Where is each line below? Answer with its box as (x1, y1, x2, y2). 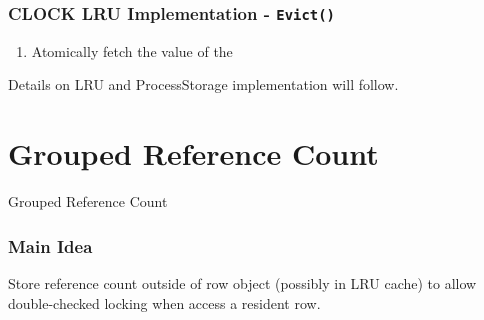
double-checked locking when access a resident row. (8, 292, 321, 313)
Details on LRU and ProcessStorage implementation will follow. (8, 74, 399, 95)
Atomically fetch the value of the (31, 40, 233, 61)
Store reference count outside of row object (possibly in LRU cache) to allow (8, 272, 477, 293)
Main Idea (8, 233, 93, 258)
